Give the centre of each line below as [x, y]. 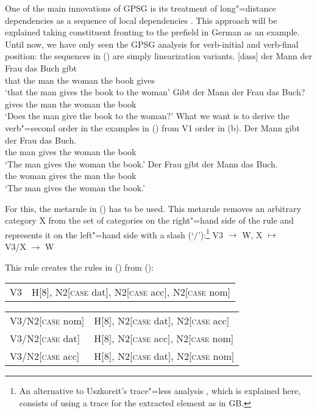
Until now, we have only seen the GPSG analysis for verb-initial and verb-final [152, 44]
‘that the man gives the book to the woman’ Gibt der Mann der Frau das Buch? [155, 92]
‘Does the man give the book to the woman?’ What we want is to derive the [147, 116]
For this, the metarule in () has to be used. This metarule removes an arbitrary [153, 208]
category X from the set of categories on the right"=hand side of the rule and [149, 220]
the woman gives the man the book [71, 176]
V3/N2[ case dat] [45, 338]
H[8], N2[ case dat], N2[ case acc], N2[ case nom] [131, 292]
